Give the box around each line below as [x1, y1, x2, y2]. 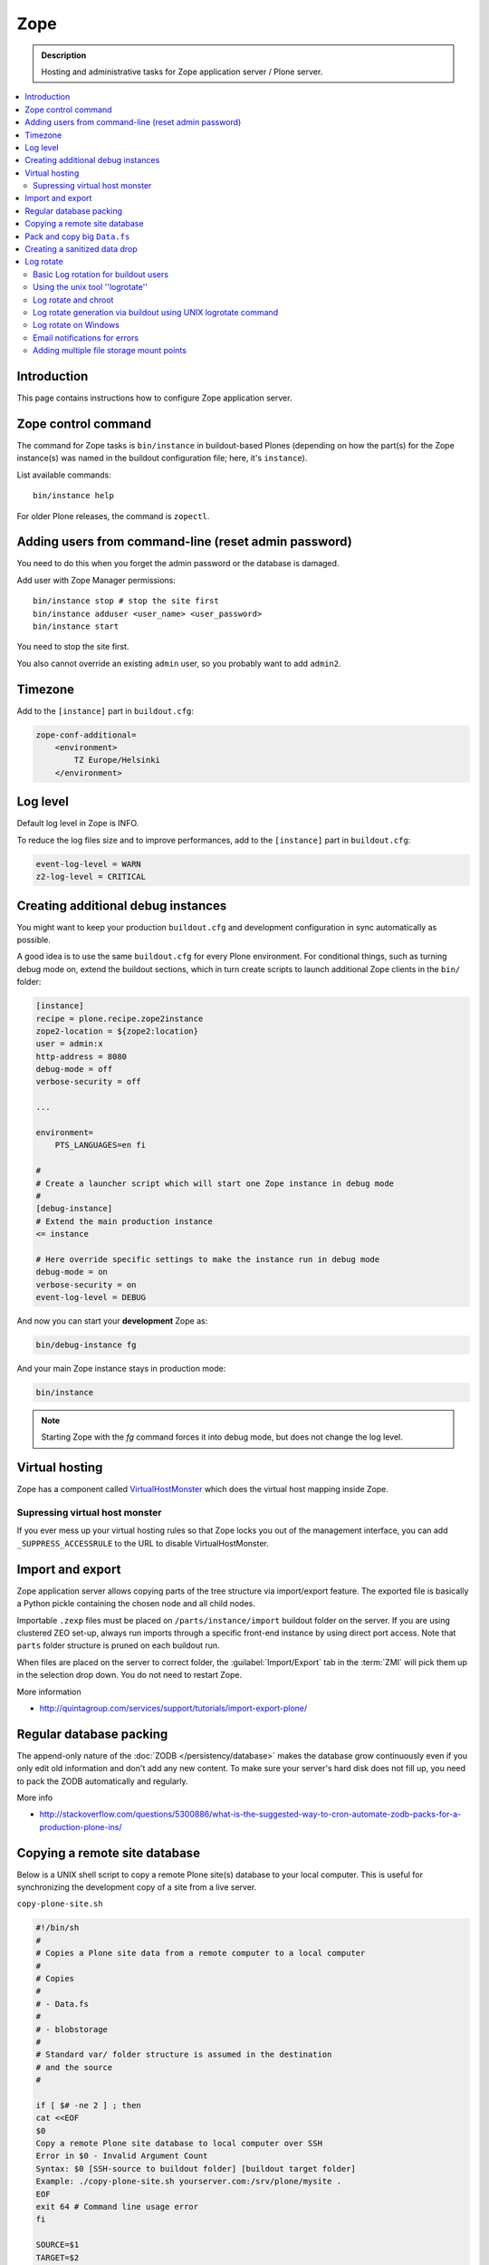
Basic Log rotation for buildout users [33, 268, 169, 280]
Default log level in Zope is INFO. [16, 818, 139, 829]
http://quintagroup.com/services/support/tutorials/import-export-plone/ [39, 1702, 308, 1713]
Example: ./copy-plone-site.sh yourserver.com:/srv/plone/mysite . [35, 2176, 342, 2187]
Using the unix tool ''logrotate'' [33, 282, 149, 293]
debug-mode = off [35, 1065, 113, 1075]
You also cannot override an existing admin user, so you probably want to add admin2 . [16, 658, 341, 669]
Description [41, 50, 87, 61]
